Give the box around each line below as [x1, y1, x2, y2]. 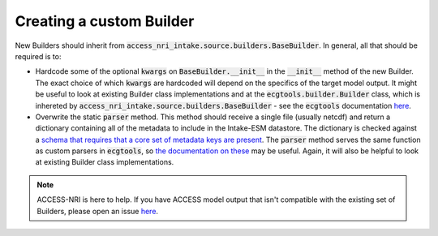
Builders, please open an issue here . [36, 206, 158, 216]
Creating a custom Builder [15, 12, 195, 30]
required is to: [15, 51, 62, 61]
